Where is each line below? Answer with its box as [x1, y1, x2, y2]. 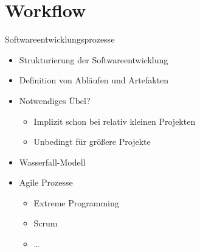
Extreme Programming [33, 196, 119, 209]
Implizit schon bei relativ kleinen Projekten [33, 114, 196, 127]
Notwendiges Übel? [19, 94, 91, 107]
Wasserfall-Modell [19, 155, 86, 168]
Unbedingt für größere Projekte [33, 135, 151, 148]
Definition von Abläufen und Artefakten [19, 74, 169, 86]
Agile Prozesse [19, 176, 73, 189]
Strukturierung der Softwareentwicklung [19, 53, 168, 66]
